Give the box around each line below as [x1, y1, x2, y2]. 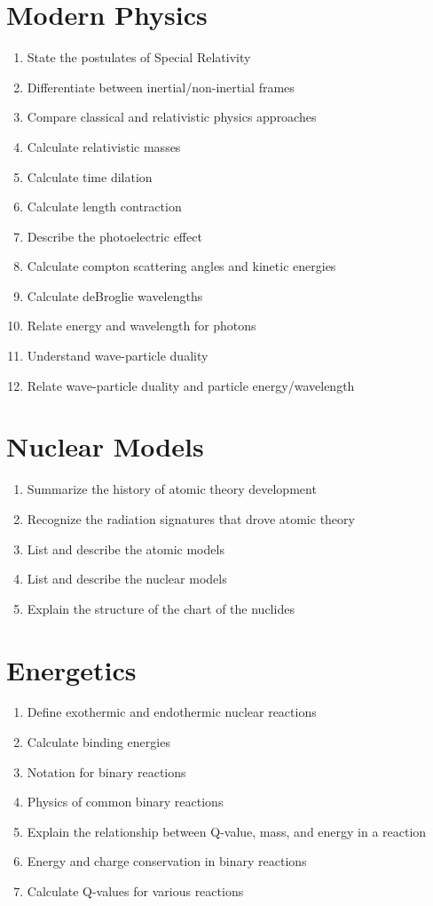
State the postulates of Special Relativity [27, 48, 251, 67]
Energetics [6, 651, 137, 687]
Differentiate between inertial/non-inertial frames [27, 77, 295, 96]
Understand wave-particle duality [27, 346, 209, 365]
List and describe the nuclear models [27, 569, 227, 588]
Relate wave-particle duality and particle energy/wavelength [27, 376, 355, 394]
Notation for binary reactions [27, 762, 186, 781]
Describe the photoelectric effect [27, 226, 202, 245]
